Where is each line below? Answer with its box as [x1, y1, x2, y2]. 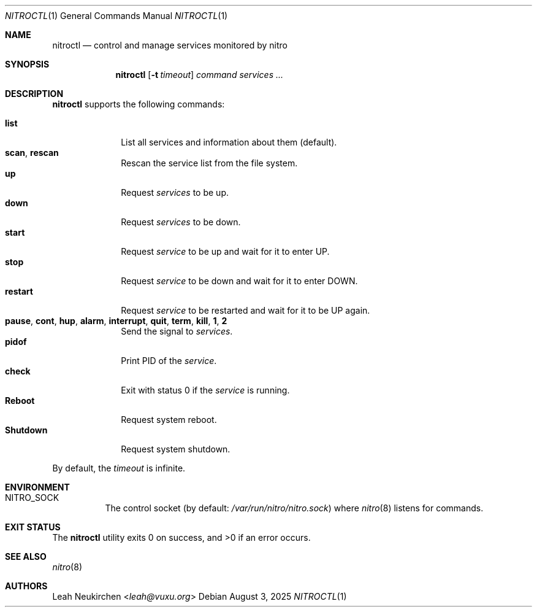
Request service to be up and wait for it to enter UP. [121, 246, 330, 257]
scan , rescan [5, 147, 59, 158]
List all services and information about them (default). [121, 137, 337, 147]
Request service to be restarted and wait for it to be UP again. [121, 305, 370, 316]
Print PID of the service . [121, 355, 217, 366]
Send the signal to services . [121, 326, 233, 336]
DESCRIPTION [5, 88, 64, 99]
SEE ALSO [5, 551, 47, 562]
